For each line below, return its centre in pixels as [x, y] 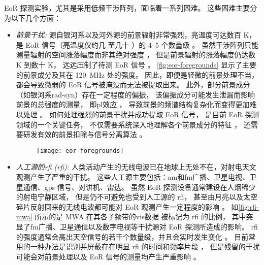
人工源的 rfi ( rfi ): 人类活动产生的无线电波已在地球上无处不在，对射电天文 [136, 167]
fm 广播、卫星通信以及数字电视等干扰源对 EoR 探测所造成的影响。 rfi [144, 226]
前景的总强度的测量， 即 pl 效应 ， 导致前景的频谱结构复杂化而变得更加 [133, 104]
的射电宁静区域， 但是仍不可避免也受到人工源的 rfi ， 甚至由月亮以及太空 [137, 197]
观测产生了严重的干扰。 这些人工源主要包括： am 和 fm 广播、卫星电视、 [133, 176]
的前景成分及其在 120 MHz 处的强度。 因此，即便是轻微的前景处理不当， [137, 74]
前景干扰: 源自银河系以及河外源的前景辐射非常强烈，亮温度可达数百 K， [136, 35]
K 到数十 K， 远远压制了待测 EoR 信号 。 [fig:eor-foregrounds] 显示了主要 [136, 64]
